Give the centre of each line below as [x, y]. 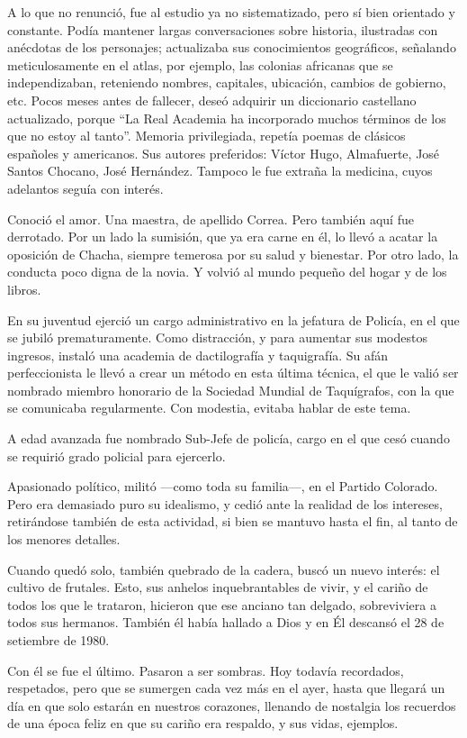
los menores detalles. [64, 539]
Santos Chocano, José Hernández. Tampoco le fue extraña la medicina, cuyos [220, 171]
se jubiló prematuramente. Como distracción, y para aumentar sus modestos [217, 337]
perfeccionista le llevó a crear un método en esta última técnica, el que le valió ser [233, 373]
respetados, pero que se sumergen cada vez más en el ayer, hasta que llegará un [226, 688]
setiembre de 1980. [58, 640]
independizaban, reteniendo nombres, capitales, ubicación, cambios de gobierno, [227, 82]
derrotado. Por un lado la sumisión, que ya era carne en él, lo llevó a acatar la [223, 237]
